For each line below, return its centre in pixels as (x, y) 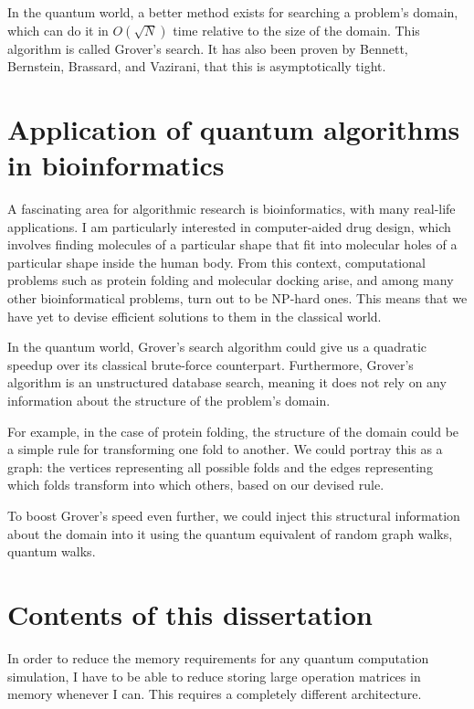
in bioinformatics (116, 165)
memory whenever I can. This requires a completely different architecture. (215, 694)
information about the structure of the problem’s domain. (169, 401)
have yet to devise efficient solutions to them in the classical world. (195, 316)
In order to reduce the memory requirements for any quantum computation (218, 657)
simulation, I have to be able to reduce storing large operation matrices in (214, 676)
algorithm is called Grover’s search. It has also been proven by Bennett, (208, 48)
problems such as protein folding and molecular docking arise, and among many (231, 280)
